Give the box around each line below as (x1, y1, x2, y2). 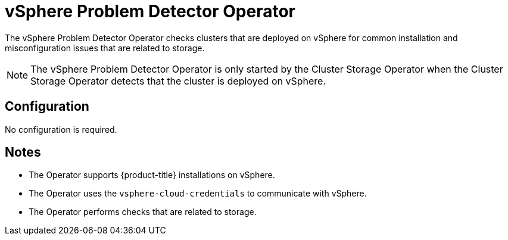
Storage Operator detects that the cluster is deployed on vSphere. (30, 74, 326, 87)
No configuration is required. (5, 124, 117, 135)
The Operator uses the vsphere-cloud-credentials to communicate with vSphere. (29, 188, 367, 199)
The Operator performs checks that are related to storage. (29, 207, 257, 217)
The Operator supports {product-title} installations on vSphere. (29, 170, 275, 180)
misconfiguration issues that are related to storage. (5, 42, 205, 53)
